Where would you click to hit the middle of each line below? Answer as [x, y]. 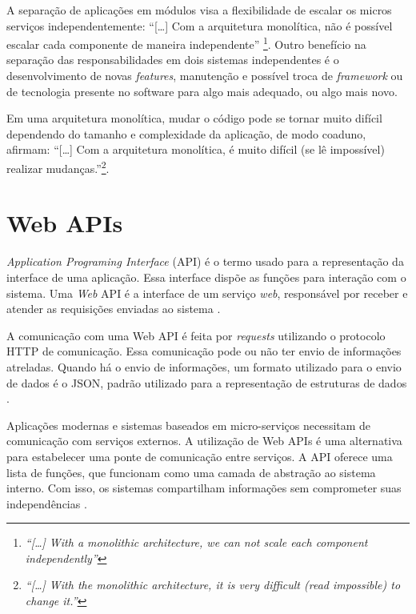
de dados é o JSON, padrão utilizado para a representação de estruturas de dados [207, 382]
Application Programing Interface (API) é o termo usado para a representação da [205, 261]
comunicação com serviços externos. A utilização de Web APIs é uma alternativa [204, 441]
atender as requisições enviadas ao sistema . [114, 309]
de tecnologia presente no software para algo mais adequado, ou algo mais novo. [202, 91]
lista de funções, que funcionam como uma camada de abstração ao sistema [191, 472]
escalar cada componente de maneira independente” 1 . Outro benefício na [186, 43]
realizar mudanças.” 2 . [58, 167]
